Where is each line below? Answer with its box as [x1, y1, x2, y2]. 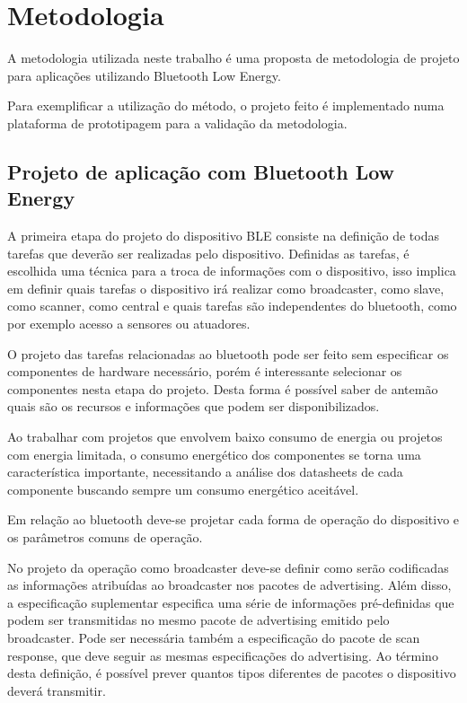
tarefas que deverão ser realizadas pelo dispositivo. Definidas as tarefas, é [7, 243, 410, 262]
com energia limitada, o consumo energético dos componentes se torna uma [7, 444, 421, 463]
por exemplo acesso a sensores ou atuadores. [7, 314, 251, 333]
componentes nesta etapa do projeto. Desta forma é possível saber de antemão [7, 379, 438, 398]
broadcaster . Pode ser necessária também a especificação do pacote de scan [7, 628, 420, 646]
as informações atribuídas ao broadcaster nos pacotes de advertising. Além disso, [7, 576, 452, 594]
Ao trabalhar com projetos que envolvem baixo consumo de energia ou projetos [7, 427, 443, 446]
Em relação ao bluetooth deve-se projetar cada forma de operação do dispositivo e [7, 510, 460, 529]
